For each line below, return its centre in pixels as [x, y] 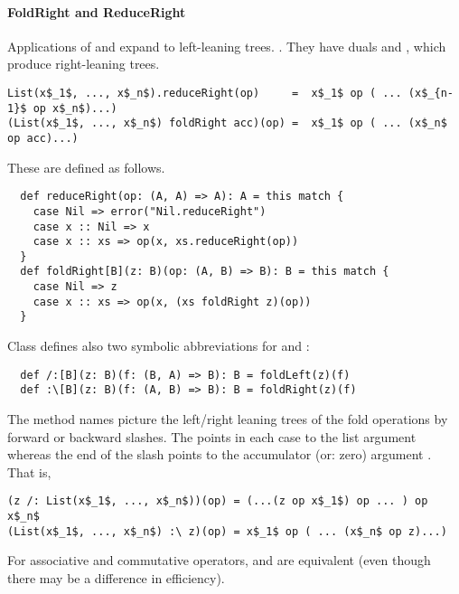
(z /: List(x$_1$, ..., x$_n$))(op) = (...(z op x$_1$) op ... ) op [218, 501]
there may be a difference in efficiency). [116, 577]
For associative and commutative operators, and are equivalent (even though [219, 560]
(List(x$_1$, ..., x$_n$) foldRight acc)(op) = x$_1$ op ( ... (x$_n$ [227, 123]
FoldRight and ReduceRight [97, 11]
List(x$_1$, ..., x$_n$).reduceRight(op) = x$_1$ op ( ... [205, 93]
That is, [29, 471]
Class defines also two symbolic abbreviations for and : [159, 346]
